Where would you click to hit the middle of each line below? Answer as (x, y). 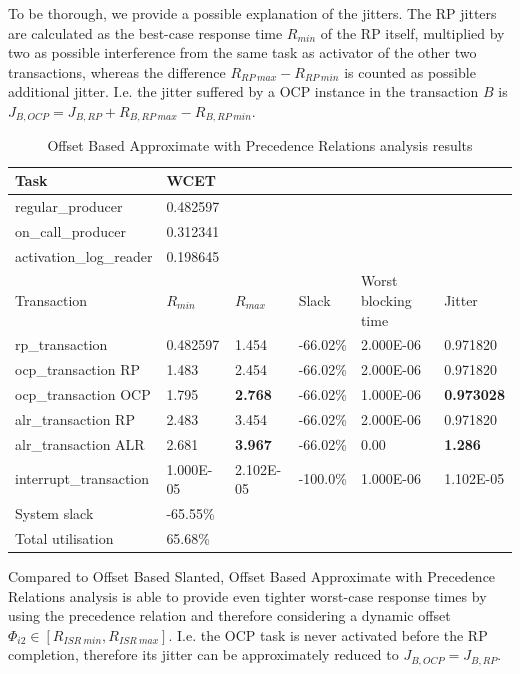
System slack (54, 513)
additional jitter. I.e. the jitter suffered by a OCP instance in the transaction (243, 91)
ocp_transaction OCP (83, 394)
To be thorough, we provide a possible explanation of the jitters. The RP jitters (252, 13)
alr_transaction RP (75, 418)
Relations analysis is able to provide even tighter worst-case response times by (247, 595)
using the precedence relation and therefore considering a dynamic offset (229, 615)
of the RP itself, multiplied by (412, 32)
